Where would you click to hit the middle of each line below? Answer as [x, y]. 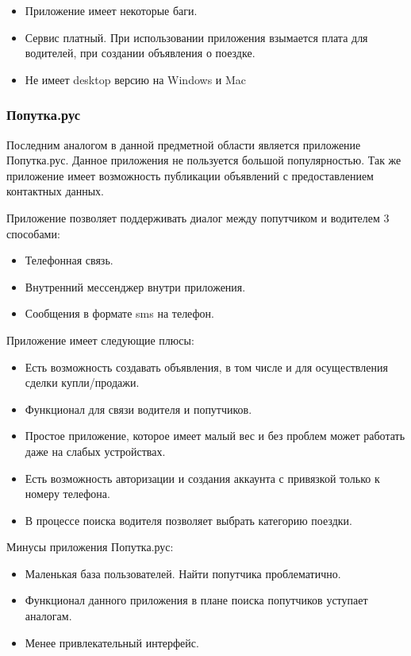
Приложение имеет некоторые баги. [111, 10]
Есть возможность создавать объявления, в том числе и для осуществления [206, 367]
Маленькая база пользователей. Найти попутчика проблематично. [183, 573]
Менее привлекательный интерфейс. [112, 642]
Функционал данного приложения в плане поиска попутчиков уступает [196, 600]
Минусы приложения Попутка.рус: [90, 547]
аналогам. [48, 616]
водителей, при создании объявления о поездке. [140, 53]
